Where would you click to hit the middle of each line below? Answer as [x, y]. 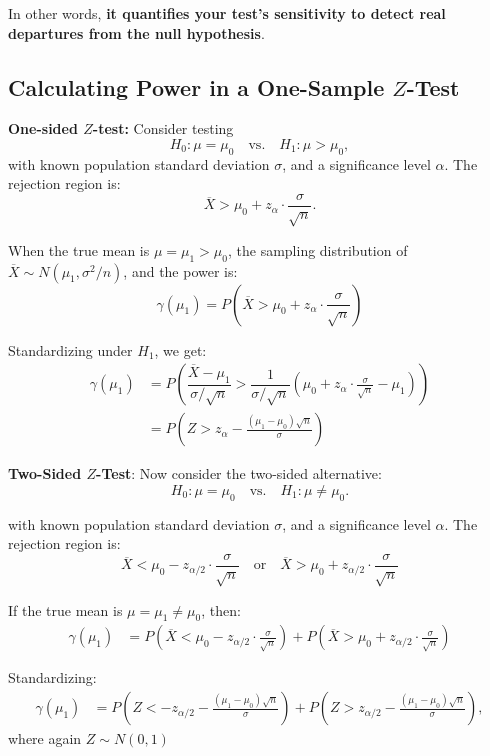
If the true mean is [65, 609]
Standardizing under [70, 349]
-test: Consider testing [163, 128]
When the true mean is [79, 249]
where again [45, 738]
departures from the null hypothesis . [136, 32]
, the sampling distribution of [317, 249]
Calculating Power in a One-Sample [196, 86]
